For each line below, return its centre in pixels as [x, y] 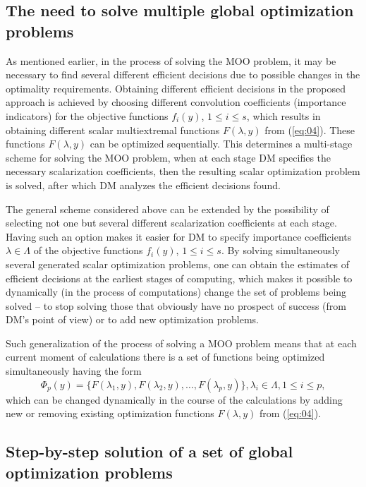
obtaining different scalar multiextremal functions [113, 130]
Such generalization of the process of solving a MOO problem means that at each [181, 343]
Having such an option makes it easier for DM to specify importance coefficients [179, 236]
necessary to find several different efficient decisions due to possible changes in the [183, 74]
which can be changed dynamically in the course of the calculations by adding [174, 399]
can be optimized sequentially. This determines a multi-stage [221, 144]
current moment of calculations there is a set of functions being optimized [165, 357]
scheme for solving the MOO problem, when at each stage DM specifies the [169, 157]
